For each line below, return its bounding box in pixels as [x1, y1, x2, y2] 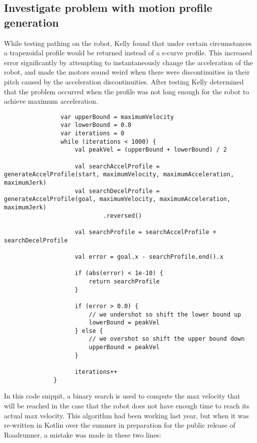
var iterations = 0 [60, 130, 125, 137]
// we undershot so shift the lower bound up [88, 311, 241, 318]
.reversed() [103, 212, 142, 219]
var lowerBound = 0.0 [60, 121, 131, 129]
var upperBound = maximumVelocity [60, 113, 174, 121]
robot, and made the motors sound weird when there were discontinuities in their [4, 67, 250, 77]
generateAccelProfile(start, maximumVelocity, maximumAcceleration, [4, 171, 234, 178]
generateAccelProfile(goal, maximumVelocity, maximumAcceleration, [4, 196, 231, 203]
